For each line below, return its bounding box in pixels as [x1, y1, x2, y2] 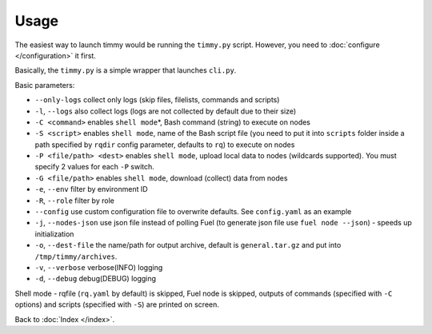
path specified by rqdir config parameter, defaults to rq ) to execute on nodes [34, 140, 295, 149]
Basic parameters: [14, 80, 75, 89]
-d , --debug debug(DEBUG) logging [34, 274, 156, 284]
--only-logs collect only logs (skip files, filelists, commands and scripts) [34, 95, 280, 105]
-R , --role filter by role [34, 196, 115, 205]
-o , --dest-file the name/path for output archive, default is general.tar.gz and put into [34, 241, 342, 250]
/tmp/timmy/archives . [34, 252, 118, 261]
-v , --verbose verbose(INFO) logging [34, 262, 163, 272]
